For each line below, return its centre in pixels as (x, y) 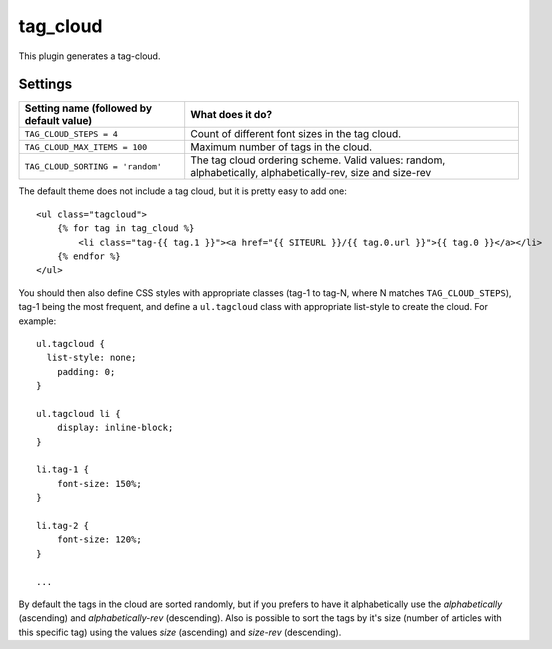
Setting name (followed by (88, 108)
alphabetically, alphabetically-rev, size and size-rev (311, 173)
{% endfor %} (88, 256)
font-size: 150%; (99, 483)
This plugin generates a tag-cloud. (89, 56)
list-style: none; (91, 358)
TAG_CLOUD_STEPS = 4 (71, 133)
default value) (58, 121)
